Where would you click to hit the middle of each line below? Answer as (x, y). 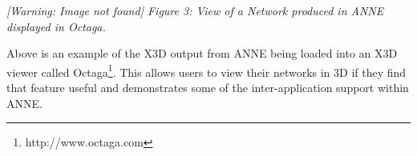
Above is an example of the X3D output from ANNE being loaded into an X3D (202, 53)
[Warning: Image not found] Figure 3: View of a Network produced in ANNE (195, 10)
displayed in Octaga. (56, 26)
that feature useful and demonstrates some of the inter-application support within (208, 88)
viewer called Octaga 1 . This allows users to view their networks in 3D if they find (206, 70)
